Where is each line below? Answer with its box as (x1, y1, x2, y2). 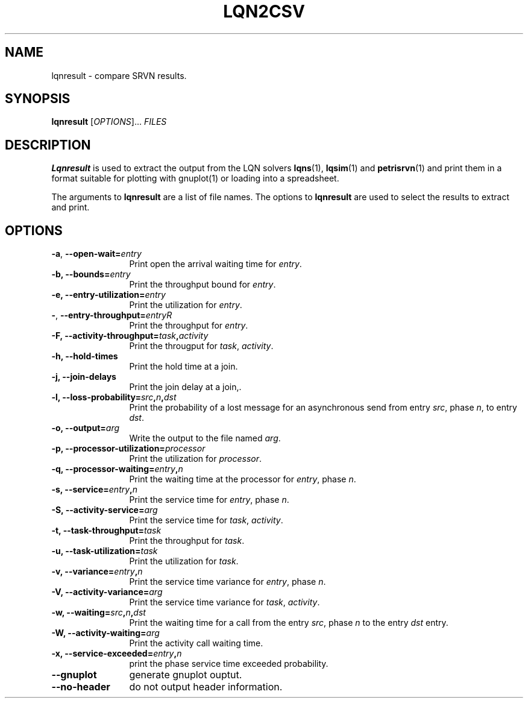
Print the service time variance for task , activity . (129, 597, 320, 608)
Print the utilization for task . (129, 556, 239, 567)
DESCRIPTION (5, 137, 91, 153)
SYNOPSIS (5, 91, 71, 107)
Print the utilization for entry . (129, 300, 242, 311)
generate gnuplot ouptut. (129, 669, 242, 681)
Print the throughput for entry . (129, 320, 248, 331)
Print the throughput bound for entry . (129, 279, 276, 290)
